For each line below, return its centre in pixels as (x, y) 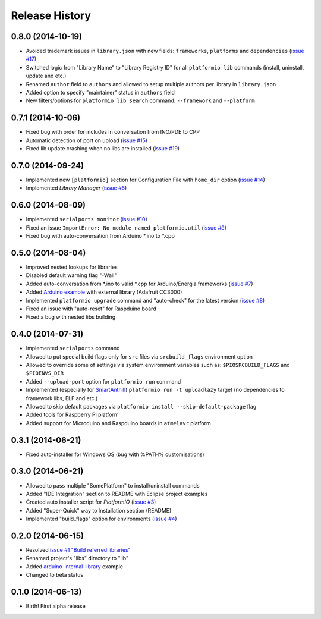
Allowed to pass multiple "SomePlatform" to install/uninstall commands (113, 485)
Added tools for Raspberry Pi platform (72, 415)
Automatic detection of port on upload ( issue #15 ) (87, 140)
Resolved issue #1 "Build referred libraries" (78, 550)
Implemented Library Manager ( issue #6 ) (76, 188)
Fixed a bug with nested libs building (71, 317)
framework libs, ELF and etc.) (62, 398)
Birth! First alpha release (56, 606)
